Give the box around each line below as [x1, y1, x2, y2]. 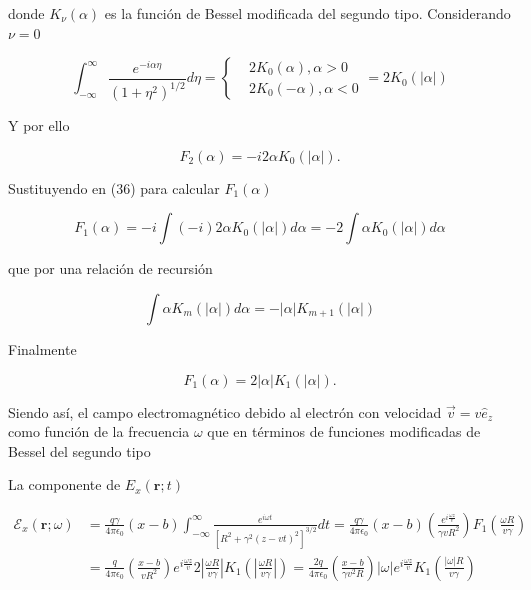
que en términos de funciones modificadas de [207, 421, 481, 442]
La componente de [8, 474, 121, 495]
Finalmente [8, 338, 77, 359]
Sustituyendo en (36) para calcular [8, 177, 220, 198]
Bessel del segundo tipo [8, 440, 151, 461]
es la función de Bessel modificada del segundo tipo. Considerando [104, 3, 511, 23]
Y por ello [8, 115, 70, 136]
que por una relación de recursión [8, 258, 213, 279]
